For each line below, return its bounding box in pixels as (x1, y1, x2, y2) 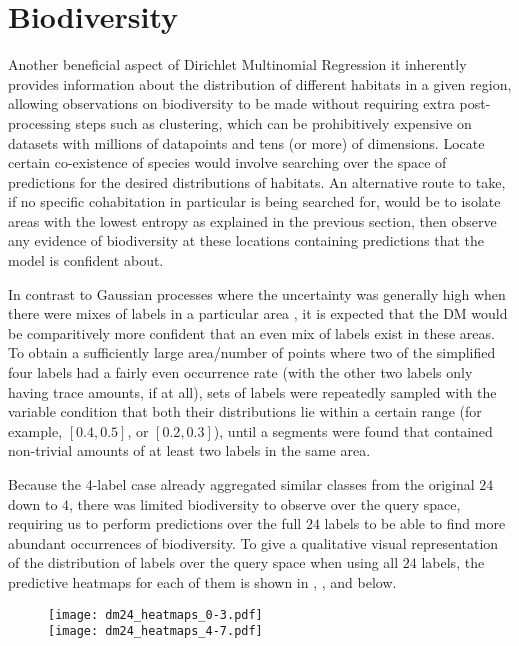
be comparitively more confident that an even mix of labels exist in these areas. (8, 322, 495, 343)
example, (8, 420, 63, 441)
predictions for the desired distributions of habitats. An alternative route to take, (8, 171, 506, 192)
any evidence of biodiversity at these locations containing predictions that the (8, 230, 485, 251)
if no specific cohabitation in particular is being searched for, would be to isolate (8, 191, 501, 212)
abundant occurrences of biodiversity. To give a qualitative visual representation (8, 532, 499, 553)
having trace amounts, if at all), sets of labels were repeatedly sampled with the (8, 381, 497, 402)
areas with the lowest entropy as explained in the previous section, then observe (8, 210, 497, 231)
